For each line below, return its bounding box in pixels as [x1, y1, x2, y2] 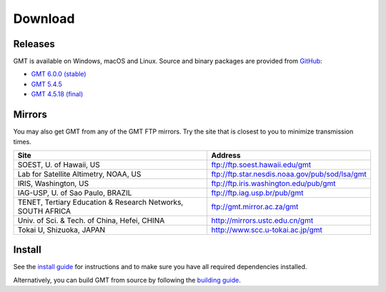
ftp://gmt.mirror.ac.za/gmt [211, 201, 299, 211]
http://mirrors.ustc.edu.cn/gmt [211, 215, 314, 225]
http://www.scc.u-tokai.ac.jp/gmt [211, 225, 323, 235]
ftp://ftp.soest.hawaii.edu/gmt [211, 159, 312, 169]
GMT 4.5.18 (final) [31, 90, 84, 99]
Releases [13, 38, 55, 50]
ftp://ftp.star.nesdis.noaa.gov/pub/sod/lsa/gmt [211, 168, 367, 178]
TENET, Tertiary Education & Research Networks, [17, 197, 184, 207]
